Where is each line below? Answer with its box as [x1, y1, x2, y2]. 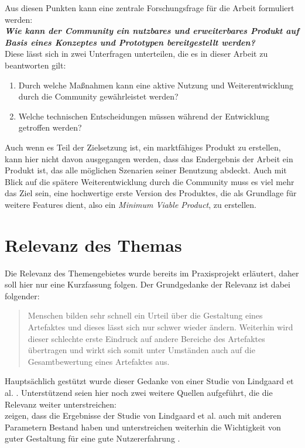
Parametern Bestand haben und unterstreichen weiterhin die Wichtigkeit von [5, 420, 281, 433]
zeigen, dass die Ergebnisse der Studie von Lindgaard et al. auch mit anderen [5, 409, 282, 422]
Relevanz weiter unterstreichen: [5, 398, 116, 410]
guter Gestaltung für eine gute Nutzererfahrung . [5, 432, 180, 444]
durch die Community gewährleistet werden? [18, 90, 179, 102]
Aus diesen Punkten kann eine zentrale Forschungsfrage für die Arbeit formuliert [5, 2, 294, 13]
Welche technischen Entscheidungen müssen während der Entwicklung [18, 110, 269, 122]
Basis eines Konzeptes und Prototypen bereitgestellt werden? [5, 36, 255, 48]
